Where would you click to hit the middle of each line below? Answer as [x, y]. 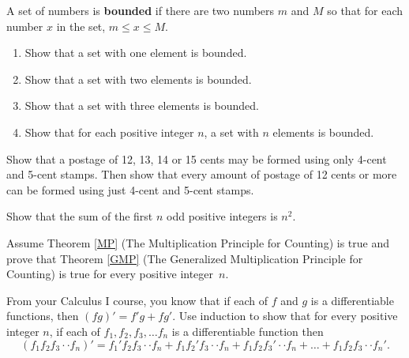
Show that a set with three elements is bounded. [142, 106]
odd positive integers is [222, 216]
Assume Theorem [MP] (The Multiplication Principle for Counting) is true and [198, 242]
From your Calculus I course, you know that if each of [137, 300]
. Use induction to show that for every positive [285, 316]
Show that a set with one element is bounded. [136, 53]
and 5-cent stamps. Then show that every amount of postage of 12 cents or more [202, 174]
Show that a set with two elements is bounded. [138, 79]
